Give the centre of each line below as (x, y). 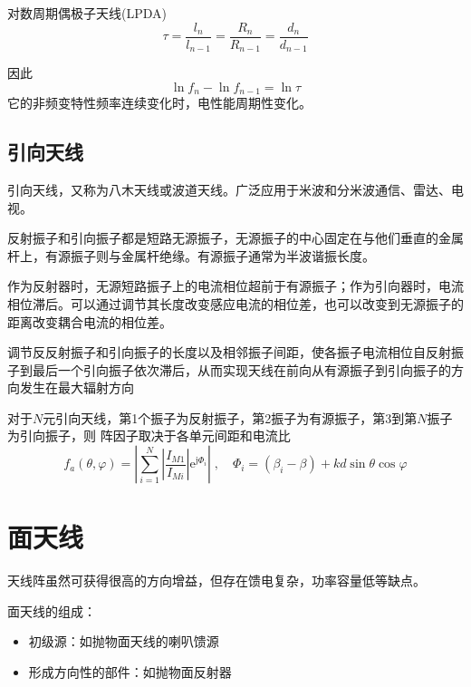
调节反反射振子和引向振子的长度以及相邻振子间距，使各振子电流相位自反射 (229, 352)
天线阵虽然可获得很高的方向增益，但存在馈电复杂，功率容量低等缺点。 (216, 581)
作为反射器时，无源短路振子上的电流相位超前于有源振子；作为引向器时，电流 (235, 286)
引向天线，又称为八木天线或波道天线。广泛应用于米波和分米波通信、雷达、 (229, 189)
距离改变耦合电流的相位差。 (90, 321)
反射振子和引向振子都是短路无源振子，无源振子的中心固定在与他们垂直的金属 (235, 238)
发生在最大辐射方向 (77, 387)
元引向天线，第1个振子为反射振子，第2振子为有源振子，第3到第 (230, 417)
